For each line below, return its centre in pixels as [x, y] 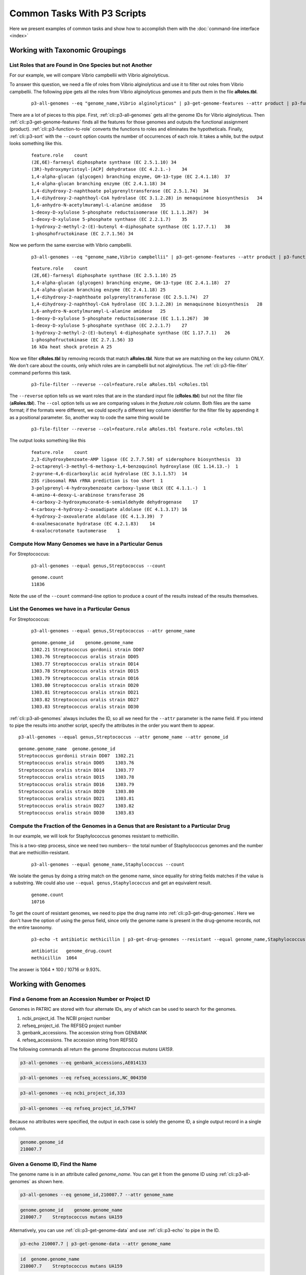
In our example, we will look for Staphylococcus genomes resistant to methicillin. [94, 836]
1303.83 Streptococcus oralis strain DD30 [85, 707]
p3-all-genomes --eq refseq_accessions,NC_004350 [83, 1078]
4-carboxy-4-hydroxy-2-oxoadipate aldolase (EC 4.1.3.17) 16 [109, 509]
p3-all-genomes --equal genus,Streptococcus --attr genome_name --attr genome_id [123, 737]
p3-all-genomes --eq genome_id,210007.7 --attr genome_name [97, 1195]
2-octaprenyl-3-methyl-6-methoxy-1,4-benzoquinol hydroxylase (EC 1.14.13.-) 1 [135, 466]
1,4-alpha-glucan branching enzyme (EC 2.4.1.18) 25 [98, 290]
